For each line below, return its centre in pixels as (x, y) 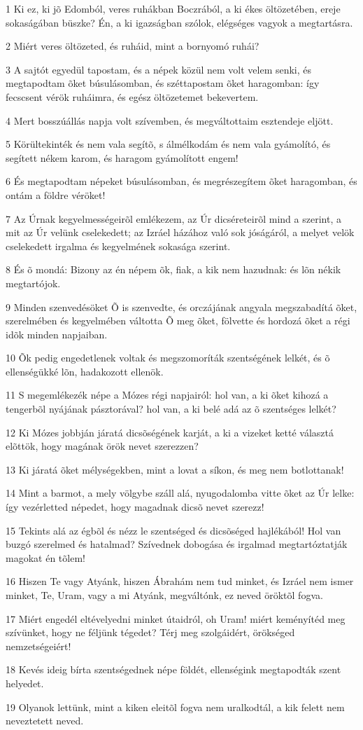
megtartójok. (33, 283)
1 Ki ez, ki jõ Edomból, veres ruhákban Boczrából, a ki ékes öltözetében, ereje (173, 8)
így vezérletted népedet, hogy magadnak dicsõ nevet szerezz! (135, 507)
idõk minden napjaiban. (57, 334)
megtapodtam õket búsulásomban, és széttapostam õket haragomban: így (163, 83)
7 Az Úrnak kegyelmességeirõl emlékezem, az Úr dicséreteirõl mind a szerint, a (173, 218)
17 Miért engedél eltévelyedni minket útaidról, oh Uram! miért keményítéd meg (176, 618)
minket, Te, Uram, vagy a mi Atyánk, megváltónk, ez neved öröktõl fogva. (164, 595)
